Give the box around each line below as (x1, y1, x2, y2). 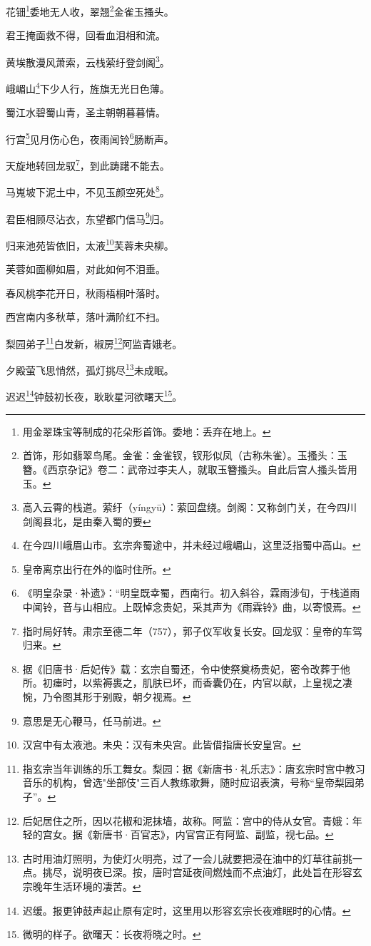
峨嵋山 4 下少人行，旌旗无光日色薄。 (6, 79, 170, 96)
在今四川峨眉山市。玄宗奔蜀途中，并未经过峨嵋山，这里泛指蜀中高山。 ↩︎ (22, 538, 361, 552)
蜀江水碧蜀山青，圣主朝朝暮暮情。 (6, 105, 166, 120)
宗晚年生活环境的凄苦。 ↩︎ (22, 878, 141, 893)
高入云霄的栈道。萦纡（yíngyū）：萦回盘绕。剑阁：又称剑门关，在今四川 (22, 500, 357, 515)
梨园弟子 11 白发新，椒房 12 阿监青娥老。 (6, 334, 183, 351)
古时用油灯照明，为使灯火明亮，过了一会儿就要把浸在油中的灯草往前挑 (22, 850, 352, 865)
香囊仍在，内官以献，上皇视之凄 (202, 675, 352, 690)
